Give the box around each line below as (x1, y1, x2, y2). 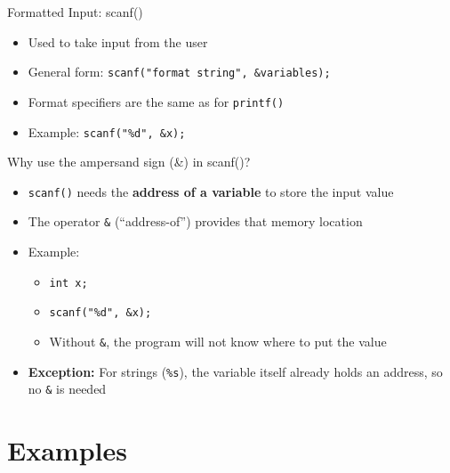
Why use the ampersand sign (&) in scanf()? (7, 152, 251, 171)
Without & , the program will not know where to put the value (49, 331, 387, 350)
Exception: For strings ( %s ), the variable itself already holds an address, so (28, 362, 443, 380)
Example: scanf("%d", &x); (28, 122, 186, 141)
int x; (49, 276, 88, 290)
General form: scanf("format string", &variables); (28, 62, 331, 81)
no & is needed (28, 379, 107, 398)
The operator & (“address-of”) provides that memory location (28, 212, 363, 231)
